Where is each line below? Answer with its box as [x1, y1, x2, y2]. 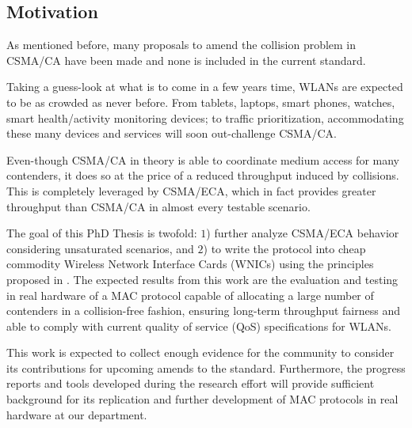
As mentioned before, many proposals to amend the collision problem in [6, 36, 357, 53]
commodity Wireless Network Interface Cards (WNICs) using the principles [6, 256, 374, 272]
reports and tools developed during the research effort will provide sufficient [6, 375, 375, 392]
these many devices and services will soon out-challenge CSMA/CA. [6, 125, 337, 142]
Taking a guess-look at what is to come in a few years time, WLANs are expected [6, 78, 403, 95]
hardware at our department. [6, 406, 147, 422]
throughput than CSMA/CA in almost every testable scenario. [6, 198, 311, 214]
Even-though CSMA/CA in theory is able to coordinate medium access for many [6, 151, 399, 168]
